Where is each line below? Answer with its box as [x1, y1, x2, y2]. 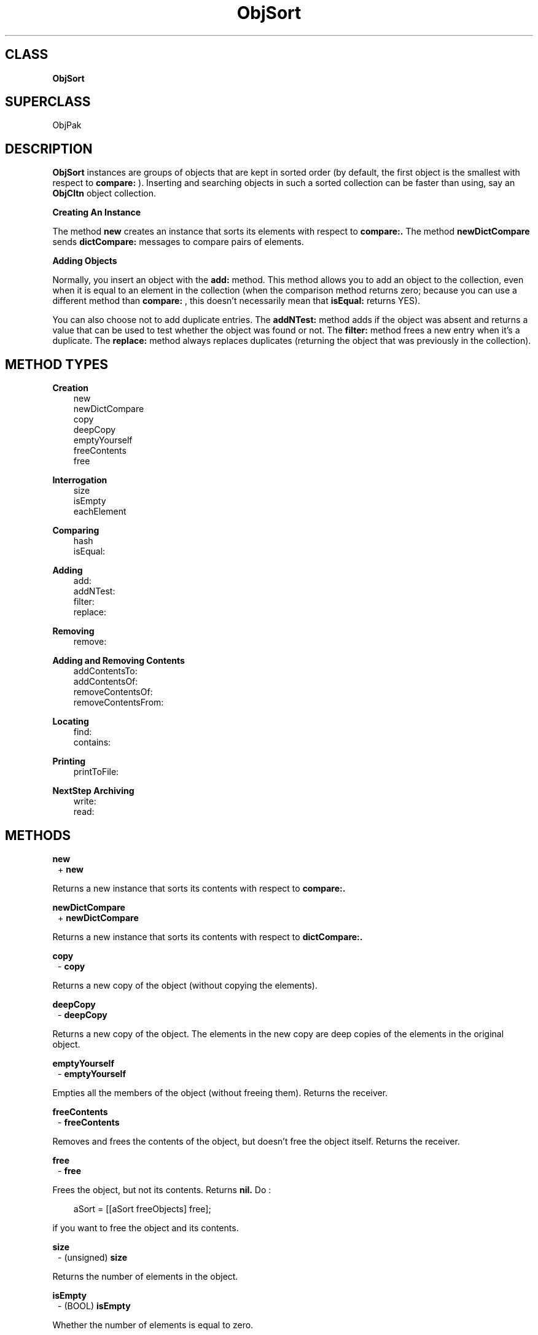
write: [73, 796, 96, 807]
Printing [52, 756, 86, 767]
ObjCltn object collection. [52, 188, 156, 199]
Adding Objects [52, 255, 117, 267]
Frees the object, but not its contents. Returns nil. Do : [52, 1184, 271, 1195]
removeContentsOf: [73, 687, 153, 698]
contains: [73, 737, 111, 748]
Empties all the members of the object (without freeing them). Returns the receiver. [52, 1087, 388, 1098]
